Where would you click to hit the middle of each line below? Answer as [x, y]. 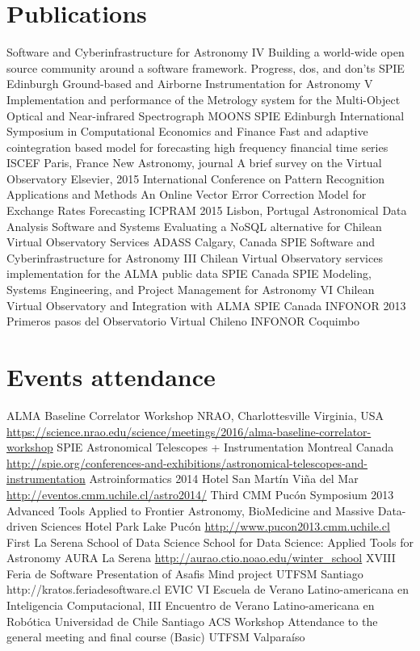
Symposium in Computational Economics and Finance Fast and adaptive [187, 131]
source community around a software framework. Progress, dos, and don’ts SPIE [206, 67]
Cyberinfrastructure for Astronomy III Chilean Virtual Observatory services [195, 257]
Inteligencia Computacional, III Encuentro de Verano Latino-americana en [191, 605]
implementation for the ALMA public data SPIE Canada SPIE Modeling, [189, 273]
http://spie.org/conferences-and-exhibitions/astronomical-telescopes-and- [187, 462]
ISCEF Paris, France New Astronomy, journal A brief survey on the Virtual [194, 163]
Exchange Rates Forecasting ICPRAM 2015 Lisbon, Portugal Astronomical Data [207, 210]
